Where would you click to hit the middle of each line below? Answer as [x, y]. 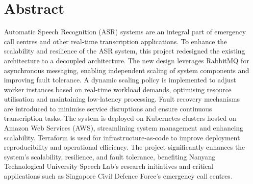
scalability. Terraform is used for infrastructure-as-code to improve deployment [122, 137]
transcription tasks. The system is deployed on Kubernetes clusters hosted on [120, 118]
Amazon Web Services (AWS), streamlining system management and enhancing [124, 128]
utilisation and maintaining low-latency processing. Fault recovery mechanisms [122, 99]
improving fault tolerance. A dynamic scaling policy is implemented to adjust [120, 80]
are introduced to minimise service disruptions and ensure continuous [108, 108]
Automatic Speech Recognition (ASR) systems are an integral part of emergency [125, 32]
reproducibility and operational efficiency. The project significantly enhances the [125, 147]
